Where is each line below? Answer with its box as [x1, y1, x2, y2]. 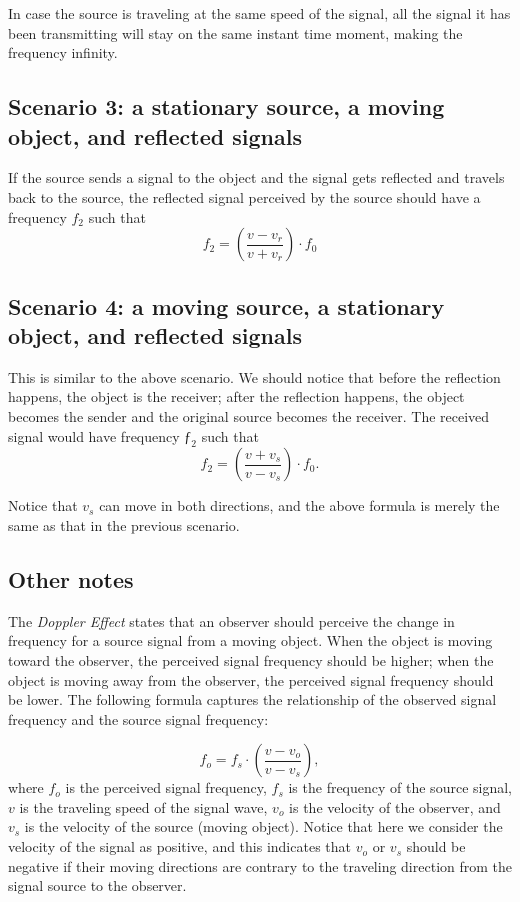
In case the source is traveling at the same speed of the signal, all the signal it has [8, 3, 511, 23]
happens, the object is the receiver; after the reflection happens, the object [8, 386, 465, 407]
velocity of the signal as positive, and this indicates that [8, 836, 351, 857]
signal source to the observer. [8, 875, 187, 896]
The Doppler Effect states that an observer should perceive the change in [8, 610, 455, 631]
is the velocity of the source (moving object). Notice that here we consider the [24, 816, 503, 837]
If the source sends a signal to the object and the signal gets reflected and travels [8, 167, 505, 188]
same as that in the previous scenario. [8, 514, 240, 535]
